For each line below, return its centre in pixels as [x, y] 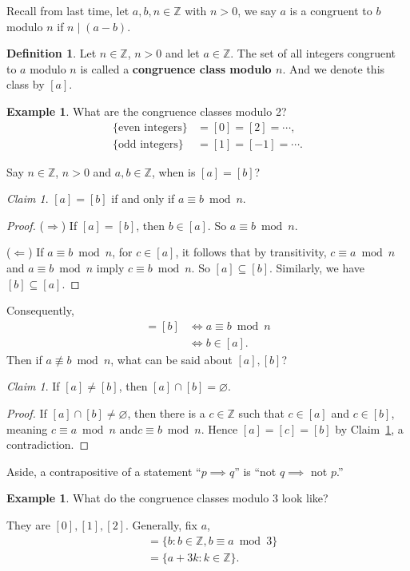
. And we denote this [334, 68]
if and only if [143, 198]
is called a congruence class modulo [176, 68]
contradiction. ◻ [48, 444]
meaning [27, 428]
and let [182, 53]
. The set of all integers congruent [313, 53]
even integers [150, 127]
